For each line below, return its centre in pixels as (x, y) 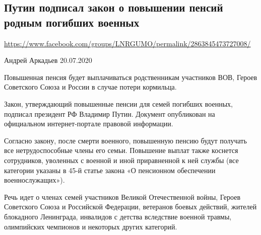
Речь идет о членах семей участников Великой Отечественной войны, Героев (122, 197)
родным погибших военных (72, 22)
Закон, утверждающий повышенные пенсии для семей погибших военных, (118, 103)
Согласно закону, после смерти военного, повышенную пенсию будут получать (125, 140)
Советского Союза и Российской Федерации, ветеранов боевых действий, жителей (130, 207)
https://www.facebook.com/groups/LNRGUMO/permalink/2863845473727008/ (127, 43)
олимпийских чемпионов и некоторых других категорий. (91, 226)
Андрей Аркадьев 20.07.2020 (48, 60)
